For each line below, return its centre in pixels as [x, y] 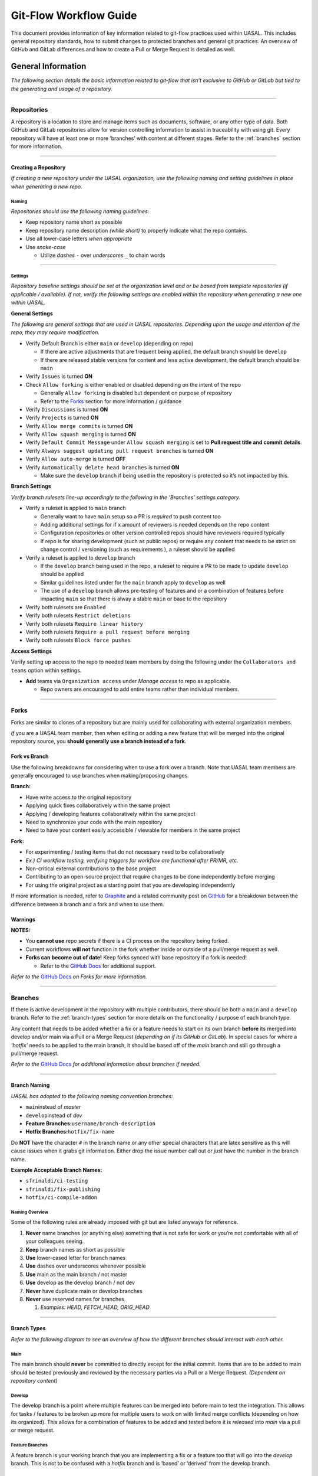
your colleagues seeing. [55, 1241]
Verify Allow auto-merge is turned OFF [76, 459]
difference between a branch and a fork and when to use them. [87, 904]
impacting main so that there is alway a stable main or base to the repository [134, 599]
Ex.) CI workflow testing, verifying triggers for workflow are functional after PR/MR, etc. [132, 860]
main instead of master [53, 1107]
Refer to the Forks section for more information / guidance [111, 401]
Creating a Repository [38, 167]
